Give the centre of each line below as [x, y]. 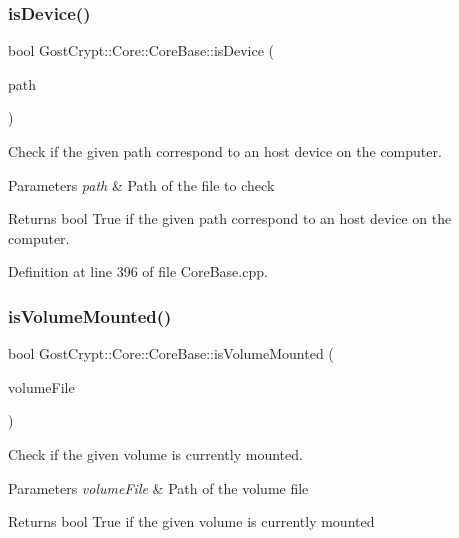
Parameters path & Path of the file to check [141, 184]
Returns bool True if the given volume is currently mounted [191, 521]
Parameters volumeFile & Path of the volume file [158, 487]
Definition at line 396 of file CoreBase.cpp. [138, 271]
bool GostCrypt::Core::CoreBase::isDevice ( [141, 50]
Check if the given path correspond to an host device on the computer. [225, 151]
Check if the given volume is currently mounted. [155, 453]
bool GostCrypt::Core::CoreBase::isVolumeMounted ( [171, 353]
